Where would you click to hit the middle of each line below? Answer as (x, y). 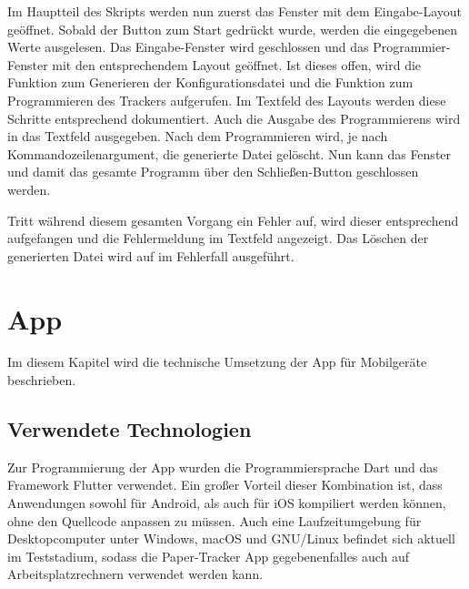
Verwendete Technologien (130, 429)
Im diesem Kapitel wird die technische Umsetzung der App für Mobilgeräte (217, 362)
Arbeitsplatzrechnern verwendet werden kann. (135, 574)
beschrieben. (42, 380)
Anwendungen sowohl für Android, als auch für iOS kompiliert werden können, (227, 503)
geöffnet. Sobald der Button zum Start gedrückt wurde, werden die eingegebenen (233, 29)
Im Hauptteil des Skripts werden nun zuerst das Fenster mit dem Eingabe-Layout (235, 11)
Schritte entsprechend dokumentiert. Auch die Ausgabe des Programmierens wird (234, 118)
